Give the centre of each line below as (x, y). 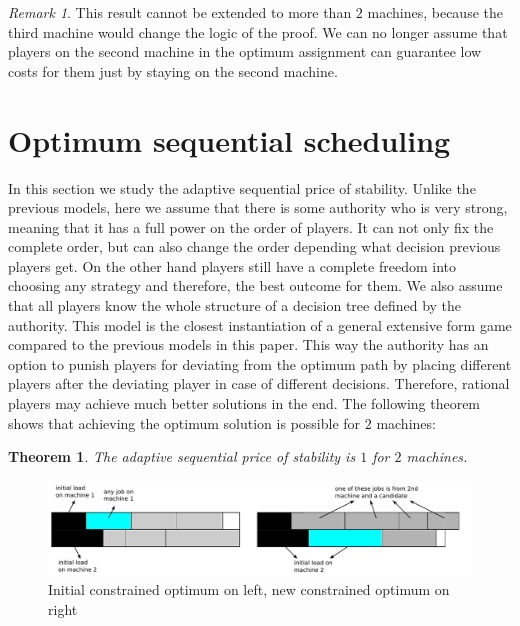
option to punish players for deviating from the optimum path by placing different (260, 363)
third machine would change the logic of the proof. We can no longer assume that (258, 31)
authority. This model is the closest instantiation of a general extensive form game (260, 324)
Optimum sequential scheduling (229, 139)
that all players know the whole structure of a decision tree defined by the (235, 305)
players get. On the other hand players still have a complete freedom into (232, 265)
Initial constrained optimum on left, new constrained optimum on (249, 589)
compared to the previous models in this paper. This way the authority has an (248, 344)
